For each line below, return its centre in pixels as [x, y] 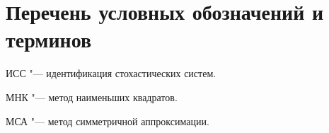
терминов [49, 39]
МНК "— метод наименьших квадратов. [92, 97]
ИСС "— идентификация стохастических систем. [111, 73]
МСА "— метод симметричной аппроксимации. [108, 121]
